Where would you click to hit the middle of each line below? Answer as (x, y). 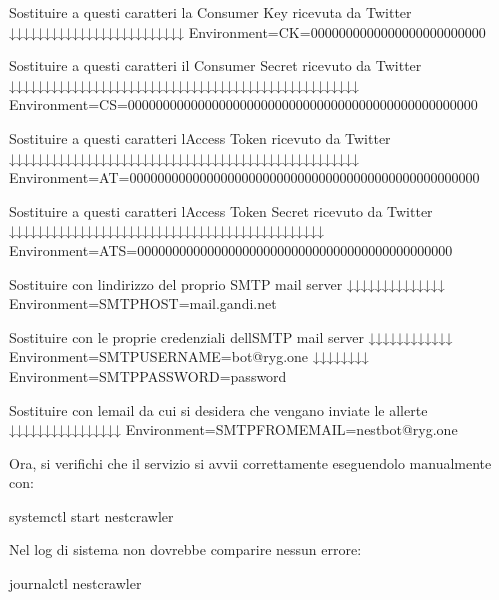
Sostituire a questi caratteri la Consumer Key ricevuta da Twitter (210, 12)
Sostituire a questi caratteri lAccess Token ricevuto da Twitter (200, 137)
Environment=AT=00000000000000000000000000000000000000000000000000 (244, 177)
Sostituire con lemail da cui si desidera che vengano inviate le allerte (218, 409)
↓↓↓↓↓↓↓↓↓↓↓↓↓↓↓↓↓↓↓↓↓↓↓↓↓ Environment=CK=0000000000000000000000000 (247, 31)
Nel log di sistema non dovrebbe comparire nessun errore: (185, 549)
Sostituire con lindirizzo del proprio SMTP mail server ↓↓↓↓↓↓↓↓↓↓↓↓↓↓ (227, 283)
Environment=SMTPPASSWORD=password (148, 375)
